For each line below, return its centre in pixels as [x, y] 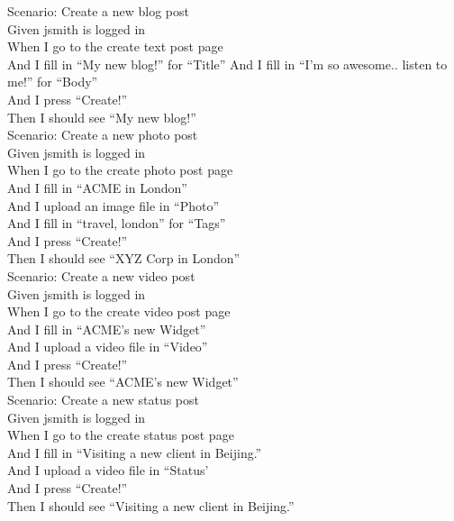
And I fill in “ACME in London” [97, 187]
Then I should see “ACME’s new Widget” [123, 382]
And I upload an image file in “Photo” [113, 205]
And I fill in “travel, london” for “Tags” [117, 223]
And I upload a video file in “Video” [108, 347]
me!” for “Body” [53, 82]
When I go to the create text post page [115, 46]
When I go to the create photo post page [120, 170]
